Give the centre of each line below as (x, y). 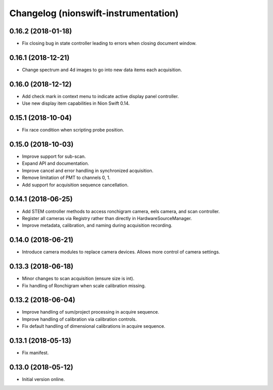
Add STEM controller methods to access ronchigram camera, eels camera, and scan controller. (121, 211)
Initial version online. (43, 379)
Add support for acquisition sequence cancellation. (75, 185)
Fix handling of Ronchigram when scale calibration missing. (84, 285)
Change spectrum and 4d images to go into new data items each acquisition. (102, 70)
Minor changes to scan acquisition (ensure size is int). (78, 279)
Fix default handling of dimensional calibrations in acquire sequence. (94, 326)
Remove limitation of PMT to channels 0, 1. (66, 178)
